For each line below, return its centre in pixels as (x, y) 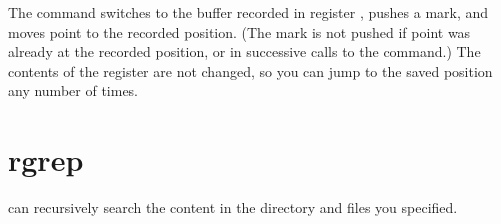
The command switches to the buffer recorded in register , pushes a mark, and (248, 12)
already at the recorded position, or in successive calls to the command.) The (244, 51)
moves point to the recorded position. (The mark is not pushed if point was (239, 31)
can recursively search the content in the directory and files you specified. (233, 207)
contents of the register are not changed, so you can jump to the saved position (250, 70)
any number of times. (73, 90)
